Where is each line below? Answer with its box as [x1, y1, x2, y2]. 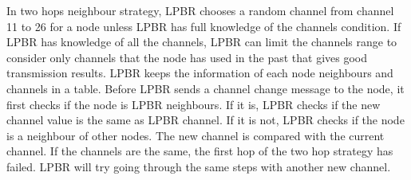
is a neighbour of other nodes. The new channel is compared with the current [6, 127, 385, 143]
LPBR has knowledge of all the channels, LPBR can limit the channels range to [6, 33, 397, 50]
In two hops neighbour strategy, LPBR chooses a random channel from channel [6, 2, 394, 18]
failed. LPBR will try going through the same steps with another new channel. [6, 158, 391, 174]
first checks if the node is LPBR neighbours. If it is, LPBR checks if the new [6, 96, 381, 112]
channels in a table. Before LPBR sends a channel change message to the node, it [6, 80, 405, 96]
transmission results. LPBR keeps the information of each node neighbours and [6, 65, 393, 81]
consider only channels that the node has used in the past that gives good [6, 49, 368, 65]
